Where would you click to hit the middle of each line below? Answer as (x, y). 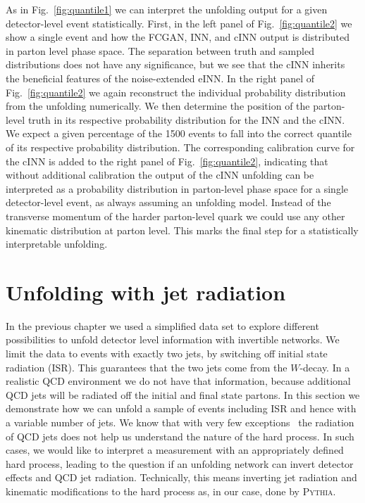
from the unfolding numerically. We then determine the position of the (158, 106)
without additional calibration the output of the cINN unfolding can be (160, 175)
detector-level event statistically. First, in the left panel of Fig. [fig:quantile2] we (179, 23)
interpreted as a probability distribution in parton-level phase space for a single (177, 188)
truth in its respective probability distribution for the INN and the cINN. (186, 119)
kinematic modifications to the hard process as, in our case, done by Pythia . (171, 491)
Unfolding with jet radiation (146, 292)
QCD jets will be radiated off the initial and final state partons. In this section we (183, 394)
